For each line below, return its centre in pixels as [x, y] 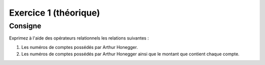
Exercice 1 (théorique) [54, 13]
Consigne [25, 26]
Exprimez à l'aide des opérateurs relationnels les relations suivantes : [79, 38]
